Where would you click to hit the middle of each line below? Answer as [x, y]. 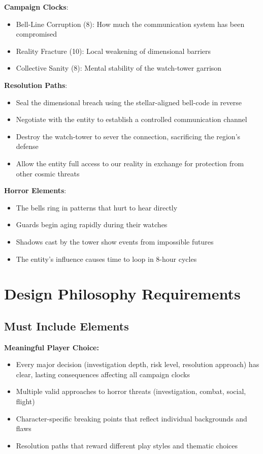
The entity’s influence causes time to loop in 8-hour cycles [106, 259]
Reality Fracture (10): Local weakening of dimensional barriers [113, 51]
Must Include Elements [67, 326]
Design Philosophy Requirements [122, 294]
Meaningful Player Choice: [52, 347]
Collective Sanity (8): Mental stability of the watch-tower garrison [119, 68]
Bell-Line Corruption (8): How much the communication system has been [130, 24]
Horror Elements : [35, 190]
